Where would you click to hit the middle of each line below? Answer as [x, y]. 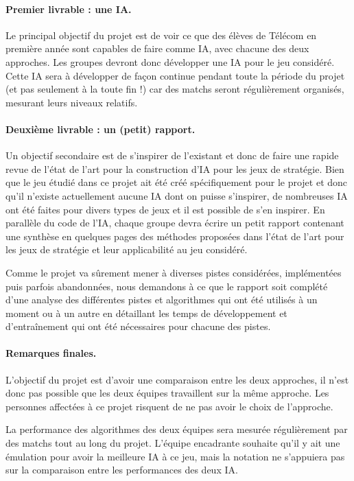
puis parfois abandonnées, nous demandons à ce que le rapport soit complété [167, 286]
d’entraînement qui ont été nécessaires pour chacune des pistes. [138, 326]
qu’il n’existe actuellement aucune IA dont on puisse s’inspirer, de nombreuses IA [177, 195]
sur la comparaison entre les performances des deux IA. [122, 470]
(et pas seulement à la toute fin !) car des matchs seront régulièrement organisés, [175, 89]
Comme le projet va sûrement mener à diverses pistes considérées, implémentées [174, 272]
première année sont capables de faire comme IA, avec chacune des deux [157, 48]
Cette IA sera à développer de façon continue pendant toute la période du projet [175, 75]
